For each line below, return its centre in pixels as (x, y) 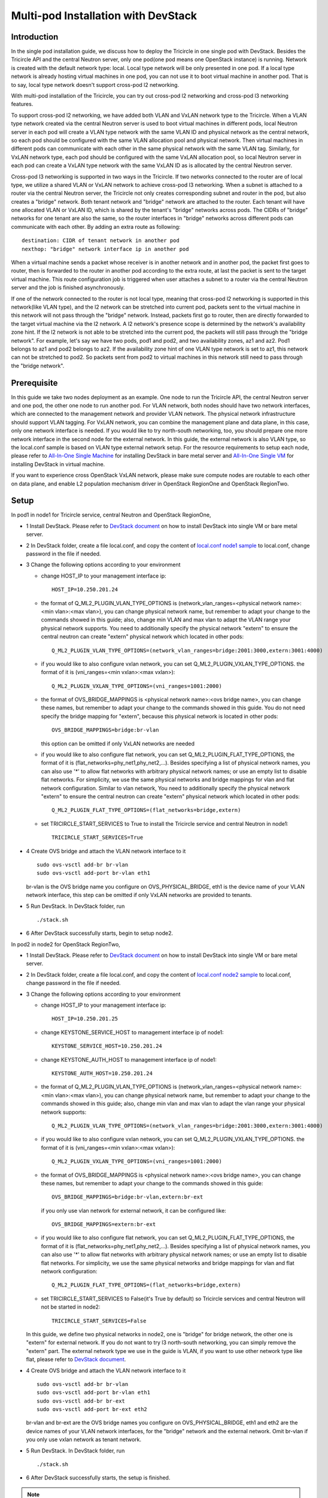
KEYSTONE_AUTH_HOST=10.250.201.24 (102, 1073)
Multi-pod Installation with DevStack (104, 16)
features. (22, 104)
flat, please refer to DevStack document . (76, 1360)
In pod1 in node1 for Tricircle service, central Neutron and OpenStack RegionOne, (111, 515)
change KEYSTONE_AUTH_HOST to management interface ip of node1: (129, 1059)
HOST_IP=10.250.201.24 (85, 590)
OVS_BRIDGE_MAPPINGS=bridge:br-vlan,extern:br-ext (127, 1197)
